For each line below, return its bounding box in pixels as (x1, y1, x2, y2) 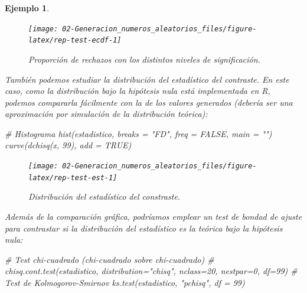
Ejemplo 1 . (5, 2, 50, 14)
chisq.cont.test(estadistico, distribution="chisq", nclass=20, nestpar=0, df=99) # (5, 265, 298, 277)
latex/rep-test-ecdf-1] (28, 36, 122, 45)
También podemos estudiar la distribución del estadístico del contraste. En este (5, 73, 289, 85)
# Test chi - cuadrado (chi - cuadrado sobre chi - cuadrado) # (5, 253, 214, 265)
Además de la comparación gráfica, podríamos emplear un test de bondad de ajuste (5, 210, 302, 222)
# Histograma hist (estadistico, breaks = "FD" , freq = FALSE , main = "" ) (5, 127, 272, 139)
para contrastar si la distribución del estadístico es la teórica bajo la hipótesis (5, 222, 283, 234)
